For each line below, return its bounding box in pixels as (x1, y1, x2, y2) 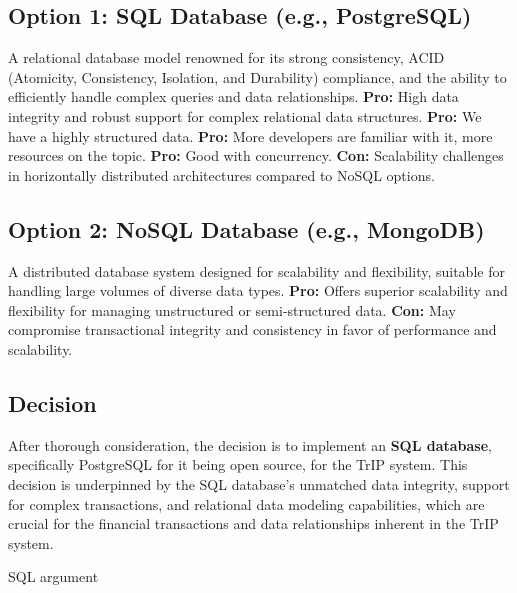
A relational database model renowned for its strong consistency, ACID (8, 47, 445, 68)
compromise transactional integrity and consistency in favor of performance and (8, 319, 497, 340)
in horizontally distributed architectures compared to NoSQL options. (8, 164, 435, 185)
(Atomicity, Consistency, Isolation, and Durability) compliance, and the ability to (8, 66, 507, 87)
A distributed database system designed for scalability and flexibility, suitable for (8, 260, 505, 281)
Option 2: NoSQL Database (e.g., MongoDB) (8, 213, 485, 244)
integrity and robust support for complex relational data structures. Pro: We (8, 105, 482, 126)
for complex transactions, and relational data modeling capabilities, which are (8, 493, 485, 514)
